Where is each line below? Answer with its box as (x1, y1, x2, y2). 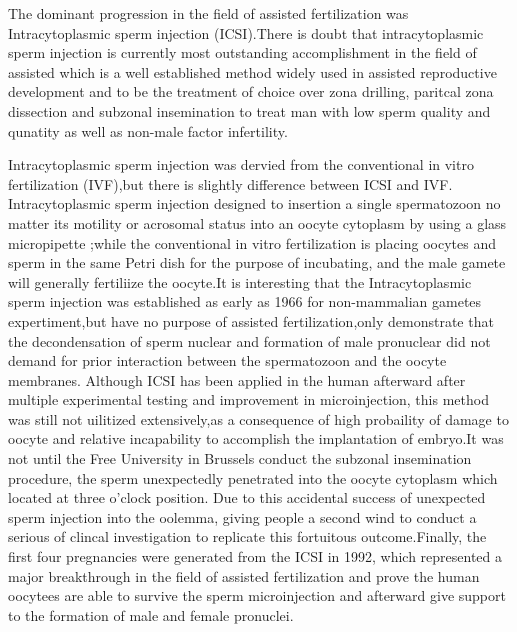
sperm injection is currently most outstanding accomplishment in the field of (8, 42, 477, 63)
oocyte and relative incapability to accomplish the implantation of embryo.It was (8, 428, 504, 449)
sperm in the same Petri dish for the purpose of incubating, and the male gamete (8, 252, 506, 273)
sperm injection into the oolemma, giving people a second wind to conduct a (8, 506, 477, 527)
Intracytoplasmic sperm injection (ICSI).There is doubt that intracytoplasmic (8, 22, 484, 43)
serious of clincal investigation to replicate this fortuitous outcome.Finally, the (8, 526, 487, 547)
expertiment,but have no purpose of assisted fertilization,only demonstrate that (8, 310, 494, 331)
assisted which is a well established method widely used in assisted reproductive (8, 61, 497, 82)
